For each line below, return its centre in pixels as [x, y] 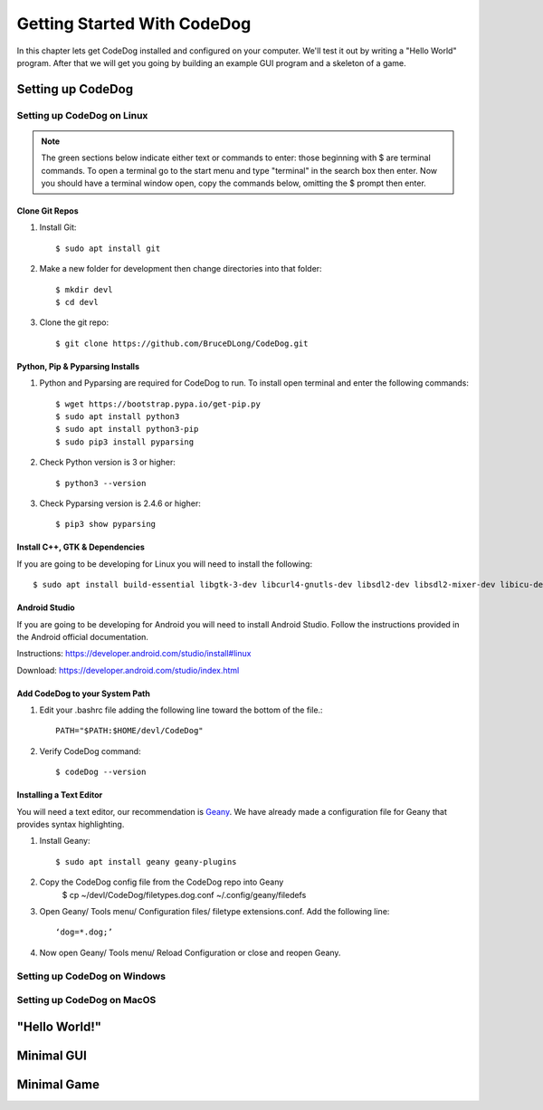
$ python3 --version [101, 483]
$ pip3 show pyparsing [106, 524]
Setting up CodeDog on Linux [82, 115]
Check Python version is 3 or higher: [108, 463]
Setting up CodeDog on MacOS [86, 1000]
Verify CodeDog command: [90, 751]
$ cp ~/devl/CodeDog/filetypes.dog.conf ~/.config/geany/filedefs [184, 895]
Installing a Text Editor [60, 795]
